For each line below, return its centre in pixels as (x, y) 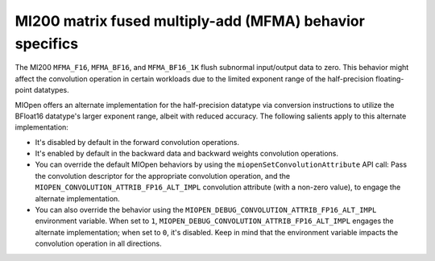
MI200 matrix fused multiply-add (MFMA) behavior (190, 21)
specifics (47, 43)
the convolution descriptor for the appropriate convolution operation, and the (162, 176)
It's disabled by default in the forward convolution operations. (137, 142)
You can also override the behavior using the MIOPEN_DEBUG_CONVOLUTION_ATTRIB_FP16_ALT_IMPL (206, 210)
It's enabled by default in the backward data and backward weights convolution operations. (186, 154)
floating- (390, 79)
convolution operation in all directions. (98, 244)
